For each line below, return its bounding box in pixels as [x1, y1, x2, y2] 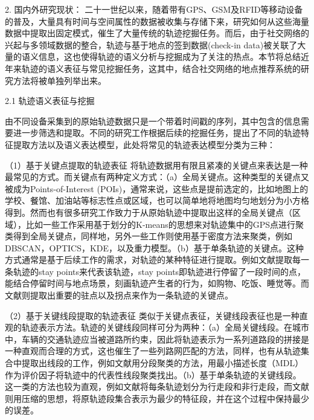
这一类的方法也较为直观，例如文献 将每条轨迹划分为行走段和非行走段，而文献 [5, 380, 309, 393]
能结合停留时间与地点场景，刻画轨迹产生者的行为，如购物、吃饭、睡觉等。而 [5, 277, 309, 289]
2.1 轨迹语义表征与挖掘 [5, 94, 95, 107]
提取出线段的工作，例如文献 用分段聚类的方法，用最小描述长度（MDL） [21, 357, 304, 369]
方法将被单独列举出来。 [13, 74, 106, 86]
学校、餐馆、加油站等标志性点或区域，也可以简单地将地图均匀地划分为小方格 [5, 194, 309, 207]
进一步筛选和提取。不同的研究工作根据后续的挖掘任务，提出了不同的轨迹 [13, 126, 301, 139]
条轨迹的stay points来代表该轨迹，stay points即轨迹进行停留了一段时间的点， [5, 265, 306, 277]
